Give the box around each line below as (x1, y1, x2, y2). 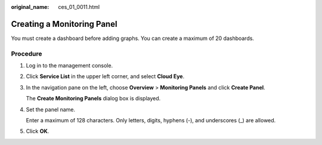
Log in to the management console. (26, 62, 113, 69)
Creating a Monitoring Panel (11, 18, 117, 29)
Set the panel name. (26, 106, 76, 113)
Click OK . (26, 128, 49, 135)
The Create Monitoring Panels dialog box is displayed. (26, 95, 161, 102)
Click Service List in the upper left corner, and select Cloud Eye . (26, 73, 185, 80)
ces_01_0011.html (58, 4, 100, 10)
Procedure (11, 50, 42, 58)
